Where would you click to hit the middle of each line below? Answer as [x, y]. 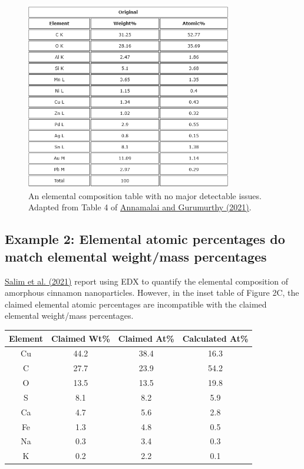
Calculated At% [215, 338]
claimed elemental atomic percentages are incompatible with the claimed [136, 304]
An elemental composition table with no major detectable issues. [145, 195]
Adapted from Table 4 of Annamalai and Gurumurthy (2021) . [140, 207]
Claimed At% [146, 338]
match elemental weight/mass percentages [136, 256]
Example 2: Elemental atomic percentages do [145, 239]
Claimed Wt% [80, 338]
